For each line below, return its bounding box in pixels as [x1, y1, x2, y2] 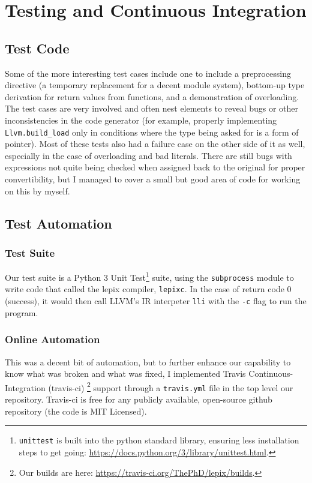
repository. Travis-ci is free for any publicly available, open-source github [5, 393, 272, 406]
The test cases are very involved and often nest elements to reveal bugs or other [5, 102, 299, 115]
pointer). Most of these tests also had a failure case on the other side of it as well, [5, 137, 305, 150]
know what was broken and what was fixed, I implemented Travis [5, 367, 246, 380]
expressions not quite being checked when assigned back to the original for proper [5, 161, 305, 173]
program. [5, 306, 38, 319]
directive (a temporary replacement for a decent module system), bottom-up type [5, 79, 305, 91]
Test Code [5, 38, 70, 57]
